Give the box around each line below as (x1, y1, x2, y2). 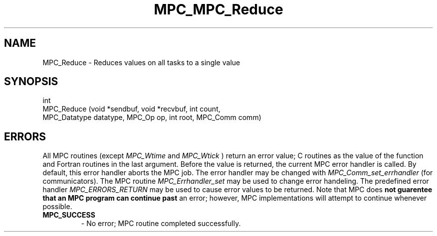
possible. (42, 202, 72, 211)
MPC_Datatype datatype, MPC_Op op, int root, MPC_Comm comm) (42, 113, 261, 122)
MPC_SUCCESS (42, 211, 95, 220)
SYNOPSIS (4, 75, 58, 88)
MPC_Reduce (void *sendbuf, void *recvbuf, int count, (42, 105, 220, 114)
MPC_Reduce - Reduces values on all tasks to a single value (42, 58, 240, 67)
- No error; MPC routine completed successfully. (81, 219, 241, 228)
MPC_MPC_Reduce (154, 1, 283, 18)
